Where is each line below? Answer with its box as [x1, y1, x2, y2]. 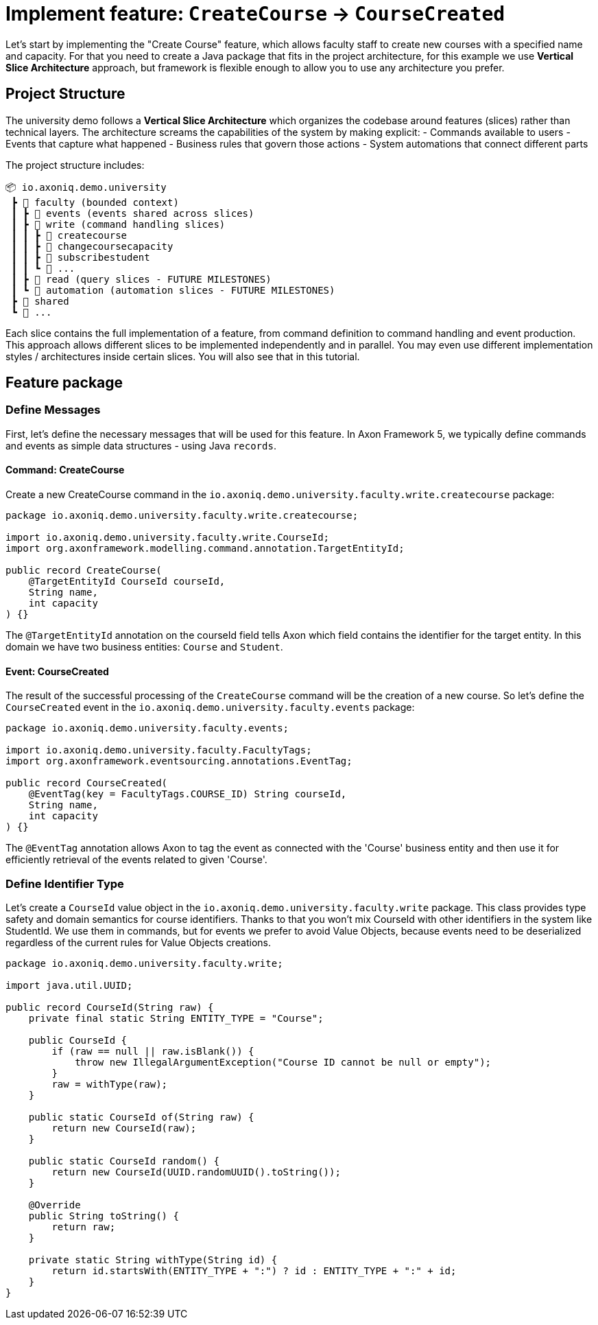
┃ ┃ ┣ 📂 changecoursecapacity [11, 240, 174, 252]
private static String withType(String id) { [28, 1254, 278, 1265]
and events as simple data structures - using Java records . [5, 439, 276, 452]
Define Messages [5, 403, 101, 417]
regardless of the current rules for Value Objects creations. [5, 937, 271, 948]
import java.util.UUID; [5, 980, 133, 991]
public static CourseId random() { [28, 1156, 219, 1166]
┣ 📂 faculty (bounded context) [11, 196, 179, 208]
